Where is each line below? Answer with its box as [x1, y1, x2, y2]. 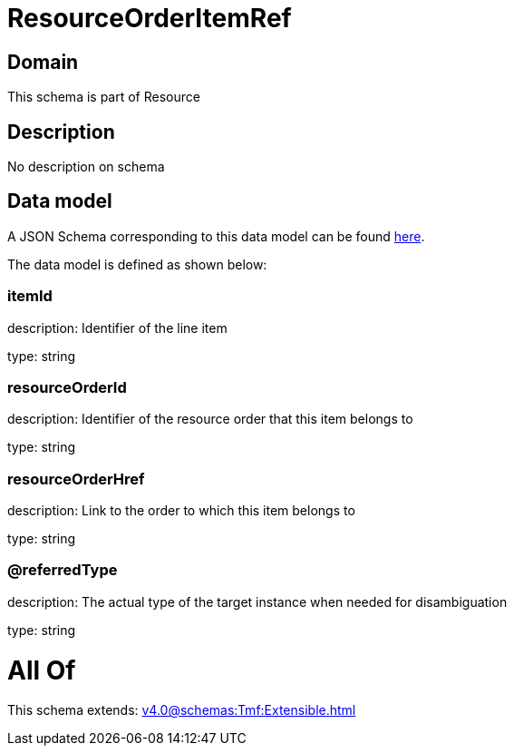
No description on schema [7, 159, 165, 175]
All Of [7, 654, 76, 686]
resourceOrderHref [7, 469, 145, 488]
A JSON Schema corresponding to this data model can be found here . [7, 228, 425, 244]
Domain [7, 50, 79, 73]
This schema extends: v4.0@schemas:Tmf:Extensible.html [7, 702, 356, 719]
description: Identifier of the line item [7, 319, 228, 336]
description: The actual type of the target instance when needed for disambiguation [7, 593, 508, 610]
